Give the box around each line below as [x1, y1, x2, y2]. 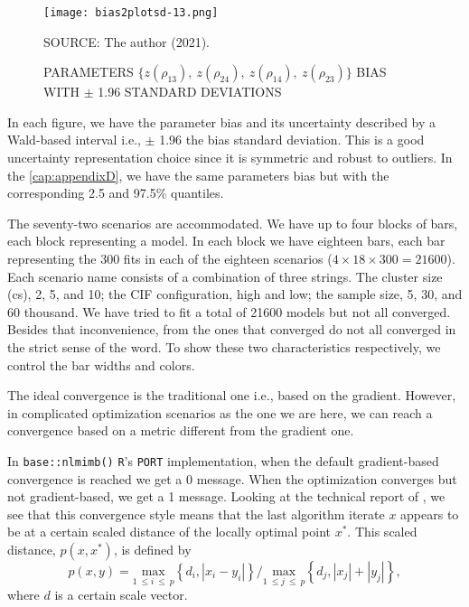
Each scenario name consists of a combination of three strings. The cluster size [7, 266, 443, 285]
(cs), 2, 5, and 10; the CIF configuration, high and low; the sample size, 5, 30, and [7, 285, 463, 303]
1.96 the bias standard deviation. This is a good [159, 130, 425, 149]
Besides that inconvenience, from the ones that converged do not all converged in [7, 320, 456, 339]
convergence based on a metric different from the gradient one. [7, 421, 354, 440]
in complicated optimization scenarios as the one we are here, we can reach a [7, 403, 433, 422]
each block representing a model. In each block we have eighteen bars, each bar [7, 231, 446, 250]
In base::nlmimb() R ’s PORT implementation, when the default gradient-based [7, 451, 439, 470]
